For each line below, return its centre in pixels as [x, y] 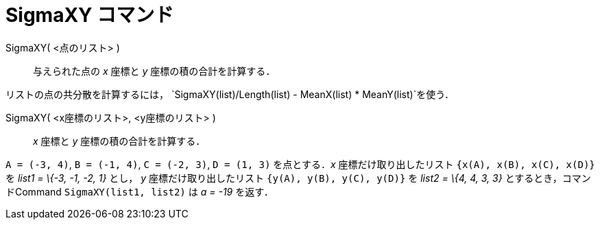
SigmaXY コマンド [90, 15]
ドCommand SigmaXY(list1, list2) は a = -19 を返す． [140, 191]
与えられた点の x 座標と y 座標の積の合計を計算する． [154, 71]
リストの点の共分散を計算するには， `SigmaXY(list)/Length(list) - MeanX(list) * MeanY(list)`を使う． [230, 94]
